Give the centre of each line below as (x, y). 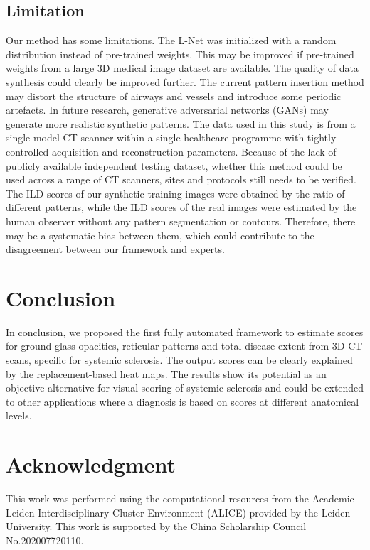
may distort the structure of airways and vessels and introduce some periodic (174, 96)
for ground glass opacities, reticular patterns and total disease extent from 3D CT (184, 346)
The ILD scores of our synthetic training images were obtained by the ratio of (175, 193)
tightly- (323, 137)
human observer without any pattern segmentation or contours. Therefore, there (181, 221)
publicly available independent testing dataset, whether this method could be (174, 165)
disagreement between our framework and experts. (115, 249)
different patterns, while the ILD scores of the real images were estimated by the (181, 207)
